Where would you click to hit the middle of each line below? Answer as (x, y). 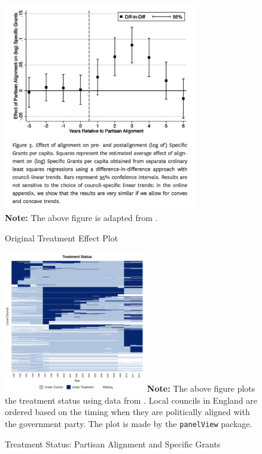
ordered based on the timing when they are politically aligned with (127, 412)
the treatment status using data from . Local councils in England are (131, 400)
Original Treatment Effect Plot (62, 237)
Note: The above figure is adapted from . (81, 217)
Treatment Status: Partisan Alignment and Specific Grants (113, 444)
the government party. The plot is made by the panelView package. (129, 424)
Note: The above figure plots (201, 388)
